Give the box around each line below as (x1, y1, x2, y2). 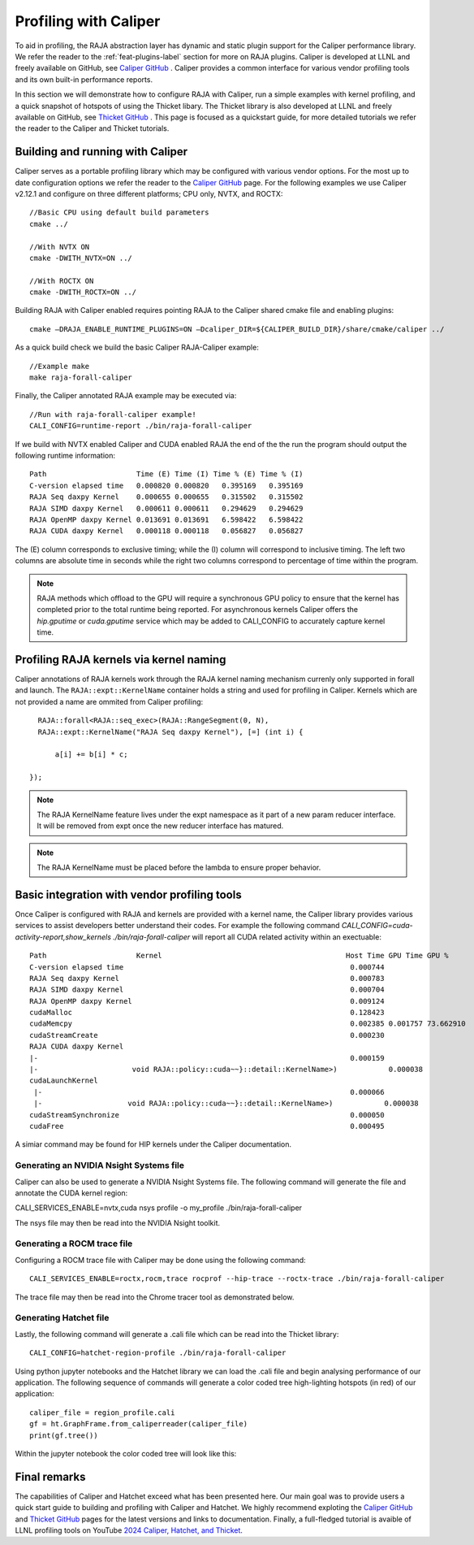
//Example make (29, 362, 90, 371)
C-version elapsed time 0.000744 (29, 962, 385, 971)
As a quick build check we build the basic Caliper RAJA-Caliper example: (15, 342, 259, 353)
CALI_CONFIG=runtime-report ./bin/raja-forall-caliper (29, 421, 252, 431)
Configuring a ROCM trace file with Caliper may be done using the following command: (15, 1255, 306, 1265)
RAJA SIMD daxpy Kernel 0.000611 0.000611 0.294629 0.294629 (29, 504, 304, 513)
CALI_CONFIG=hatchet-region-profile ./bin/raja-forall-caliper (29, 1348, 287, 1357)
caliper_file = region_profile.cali (29, 1408, 175, 1417)
